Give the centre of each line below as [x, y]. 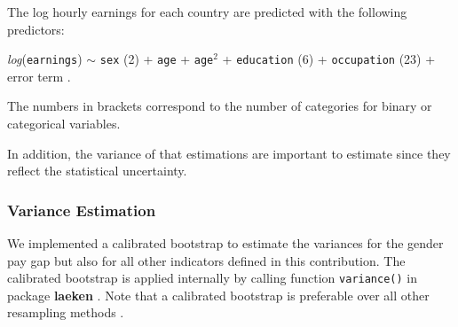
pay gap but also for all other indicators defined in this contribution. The [206, 260]
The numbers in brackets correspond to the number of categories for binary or [220, 106]
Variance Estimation [82, 210]
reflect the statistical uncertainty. [97, 171]
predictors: [36, 29]
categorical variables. [64, 124]
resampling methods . [66, 312]
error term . [39, 76]
